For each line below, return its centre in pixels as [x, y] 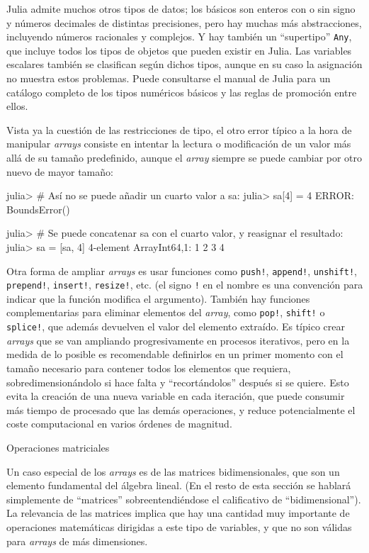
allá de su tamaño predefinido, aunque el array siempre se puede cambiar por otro [184, 157]
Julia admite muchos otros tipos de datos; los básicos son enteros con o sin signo [181, 9]
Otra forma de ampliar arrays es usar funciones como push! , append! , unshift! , [182, 270]
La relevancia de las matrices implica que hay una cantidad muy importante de [178, 513]
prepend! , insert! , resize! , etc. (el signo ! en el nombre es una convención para [185, 285]
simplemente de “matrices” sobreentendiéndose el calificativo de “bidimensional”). [184, 499]
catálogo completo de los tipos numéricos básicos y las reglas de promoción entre [182, 92]
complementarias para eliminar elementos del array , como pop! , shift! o [166, 312]
